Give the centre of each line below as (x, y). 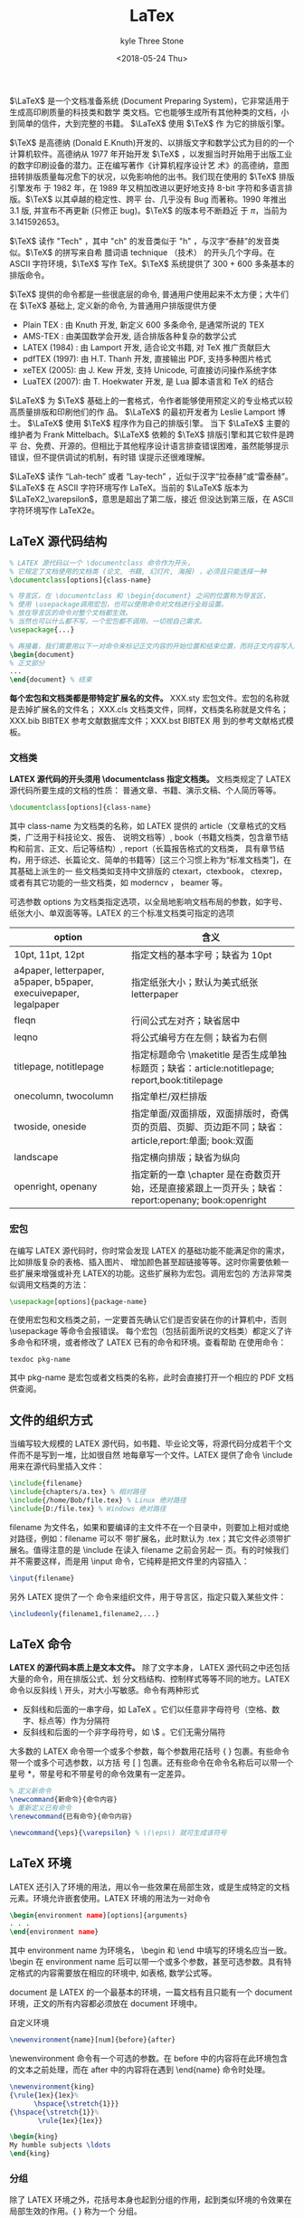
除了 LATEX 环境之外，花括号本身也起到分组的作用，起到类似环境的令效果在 (151, 2200)
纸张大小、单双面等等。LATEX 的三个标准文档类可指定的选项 (122, 913)
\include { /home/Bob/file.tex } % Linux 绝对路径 (98, 1500)
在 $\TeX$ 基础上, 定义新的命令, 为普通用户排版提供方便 (113, 305)
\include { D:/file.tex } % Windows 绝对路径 (88, 1509)
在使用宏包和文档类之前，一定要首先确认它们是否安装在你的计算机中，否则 (148, 1320)
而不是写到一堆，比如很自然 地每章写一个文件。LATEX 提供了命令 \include (155, 1455)
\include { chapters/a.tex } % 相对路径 (78, 1492)
